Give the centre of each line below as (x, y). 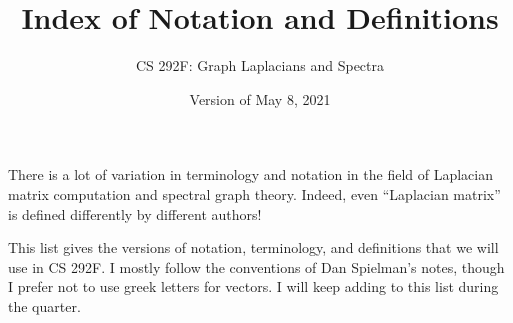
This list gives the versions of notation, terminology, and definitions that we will (253, 247)
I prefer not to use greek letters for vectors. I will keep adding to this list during (253, 286)
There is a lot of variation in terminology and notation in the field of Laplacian (250, 174)
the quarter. (44, 305)
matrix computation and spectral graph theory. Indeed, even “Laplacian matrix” (254, 193)
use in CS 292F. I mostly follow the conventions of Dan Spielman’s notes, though (256, 266)
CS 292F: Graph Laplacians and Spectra (259, 65)
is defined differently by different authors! (135, 213)
